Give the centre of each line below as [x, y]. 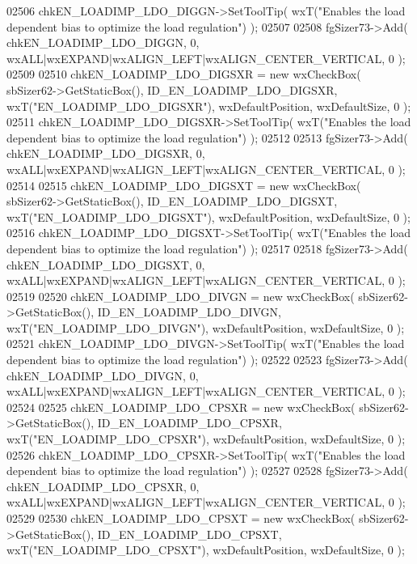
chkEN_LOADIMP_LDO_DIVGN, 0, [103, 375]
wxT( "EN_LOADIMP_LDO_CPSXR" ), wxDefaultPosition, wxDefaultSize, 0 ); [206, 439]
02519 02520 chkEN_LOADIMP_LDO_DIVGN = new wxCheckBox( [181, 296]
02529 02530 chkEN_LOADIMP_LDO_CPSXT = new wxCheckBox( [181, 518]
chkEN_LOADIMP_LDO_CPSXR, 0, [103, 486]
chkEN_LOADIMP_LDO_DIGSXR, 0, [106, 153]
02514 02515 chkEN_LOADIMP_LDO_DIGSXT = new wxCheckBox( [184, 185]
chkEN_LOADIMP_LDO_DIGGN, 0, [103, 42]
